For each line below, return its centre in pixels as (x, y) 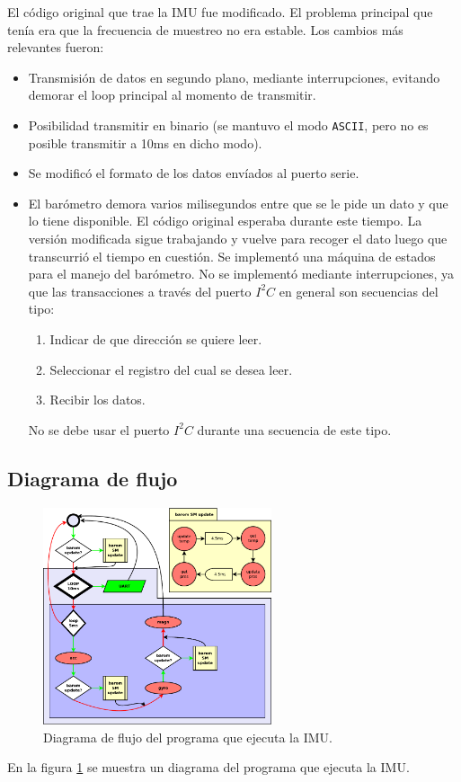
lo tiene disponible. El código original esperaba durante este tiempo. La (225, 221)
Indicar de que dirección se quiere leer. (156, 338)
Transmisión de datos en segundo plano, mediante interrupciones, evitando (234, 77)
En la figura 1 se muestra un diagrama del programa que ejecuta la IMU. (208, 767)
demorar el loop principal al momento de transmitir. (172, 95)
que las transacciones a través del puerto (140, 291)
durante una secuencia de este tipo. (294, 429)
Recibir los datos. (98, 400)
